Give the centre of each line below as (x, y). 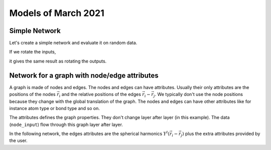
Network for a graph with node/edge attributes (84, 75)
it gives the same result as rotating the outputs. (58, 61)
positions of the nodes (32, 94)
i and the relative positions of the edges (100, 95)
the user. (18, 140)
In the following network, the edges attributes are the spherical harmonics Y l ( (90, 133)
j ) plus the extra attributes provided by (221, 134)
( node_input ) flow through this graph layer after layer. (66, 124)
